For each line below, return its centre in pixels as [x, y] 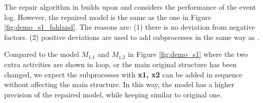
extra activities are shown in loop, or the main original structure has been [120, 64]
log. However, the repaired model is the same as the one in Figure [108, 17]
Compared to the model [42, 54]
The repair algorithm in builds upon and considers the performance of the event [130, 7]
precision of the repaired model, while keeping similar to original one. [113, 94]
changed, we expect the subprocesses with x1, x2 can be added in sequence [123, 74]
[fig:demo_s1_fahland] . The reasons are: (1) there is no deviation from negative [130, 27]
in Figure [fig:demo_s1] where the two [188, 54]
